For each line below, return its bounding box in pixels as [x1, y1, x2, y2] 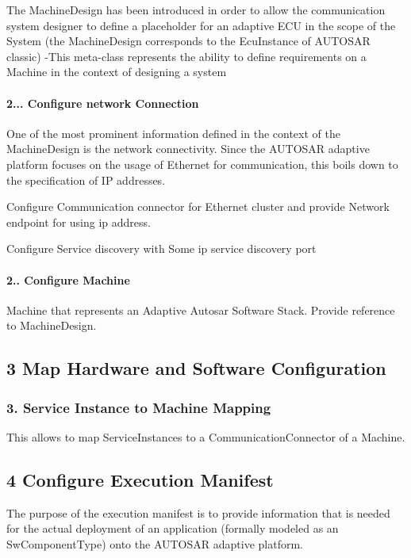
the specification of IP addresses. [6, 171, 166, 188]
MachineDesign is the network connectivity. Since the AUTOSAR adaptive [6, 140, 370, 157]
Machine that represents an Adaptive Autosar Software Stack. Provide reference [6, 301, 395, 318]
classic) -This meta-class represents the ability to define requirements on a [6, 48, 367, 64]
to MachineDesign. [6, 317, 97, 334]
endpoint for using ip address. [6, 213, 151, 230]
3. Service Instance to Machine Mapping [6, 397, 271, 417]
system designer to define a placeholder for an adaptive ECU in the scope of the [6, 17, 396, 33]
